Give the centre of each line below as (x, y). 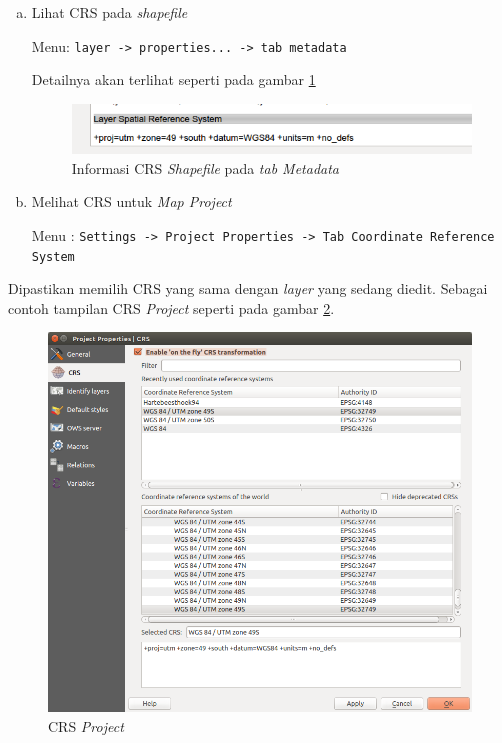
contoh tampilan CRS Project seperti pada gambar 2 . (171, 307)
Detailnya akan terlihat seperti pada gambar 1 (173, 79)
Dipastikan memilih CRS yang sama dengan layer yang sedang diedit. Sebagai (248, 288)
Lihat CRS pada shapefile (109, 12)
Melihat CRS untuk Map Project (131, 201)
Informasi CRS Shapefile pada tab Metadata (205, 167)
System (53, 256)
